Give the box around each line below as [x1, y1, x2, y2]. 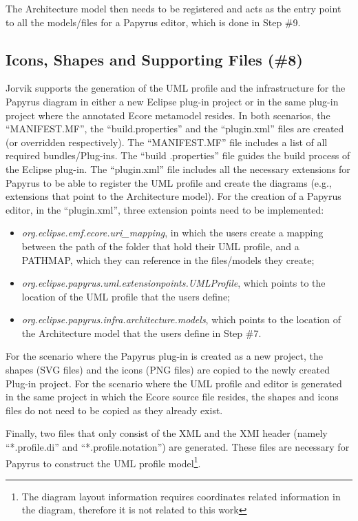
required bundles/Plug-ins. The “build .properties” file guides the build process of [6, 148, 350, 163]
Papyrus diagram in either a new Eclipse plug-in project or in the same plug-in [6, 94, 339, 108]
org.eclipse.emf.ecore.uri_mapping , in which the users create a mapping [21, 225, 324, 240]
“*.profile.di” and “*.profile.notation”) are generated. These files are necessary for [6, 440, 350, 454]
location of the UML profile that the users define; [21, 289, 231, 303]
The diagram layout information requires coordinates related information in [21, 489, 341, 503]
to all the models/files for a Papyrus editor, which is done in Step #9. [6, 14, 301, 29]
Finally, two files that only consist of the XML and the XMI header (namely [6, 426, 328, 440]
